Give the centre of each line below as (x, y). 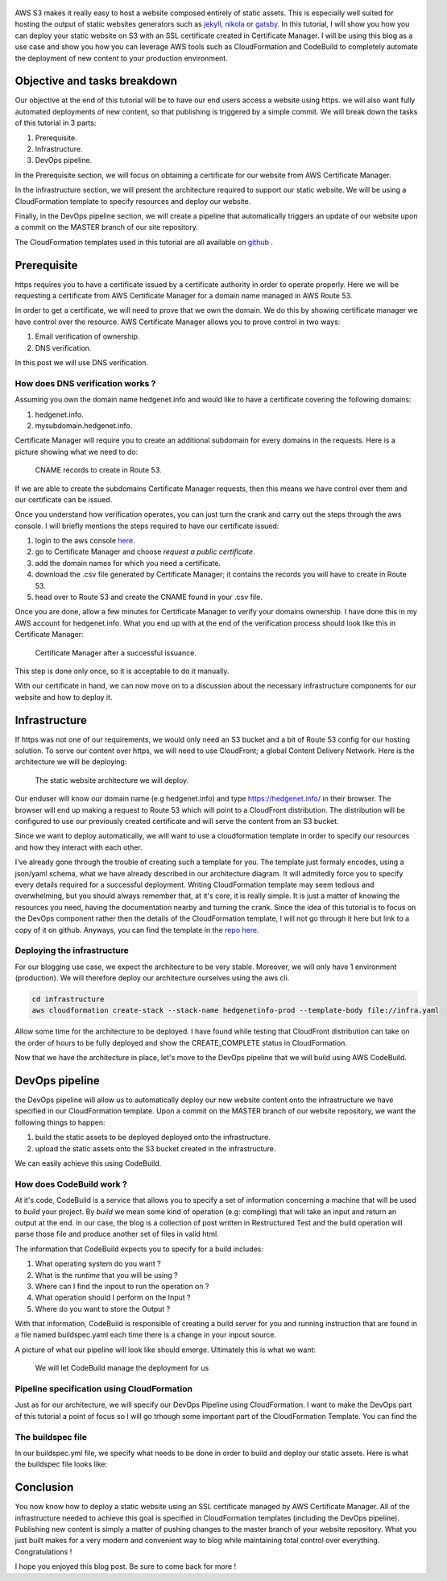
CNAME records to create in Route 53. (98, 470)
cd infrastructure (68, 999)
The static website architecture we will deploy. (112, 780)
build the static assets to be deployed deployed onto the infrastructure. (153, 1138)
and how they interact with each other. (79, 847)
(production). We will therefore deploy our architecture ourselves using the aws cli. (152, 978)
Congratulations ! (43, 1551)
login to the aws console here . (85, 541)
